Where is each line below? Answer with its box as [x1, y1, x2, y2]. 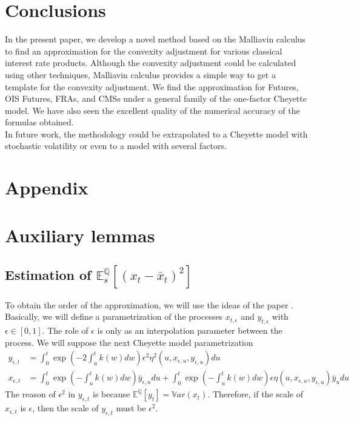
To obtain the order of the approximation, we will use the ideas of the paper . [5, 298, 293, 311]
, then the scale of [32, 402, 99, 414]
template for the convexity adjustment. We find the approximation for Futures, [5, 80, 299, 93]
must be [116, 402, 146, 414]
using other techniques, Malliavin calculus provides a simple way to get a [5, 68, 276, 81]
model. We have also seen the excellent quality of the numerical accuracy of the [5, 104, 300, 116]
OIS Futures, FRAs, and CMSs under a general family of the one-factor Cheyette [5, 92, 307, 105]
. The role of [42, 324, 88, 337]
